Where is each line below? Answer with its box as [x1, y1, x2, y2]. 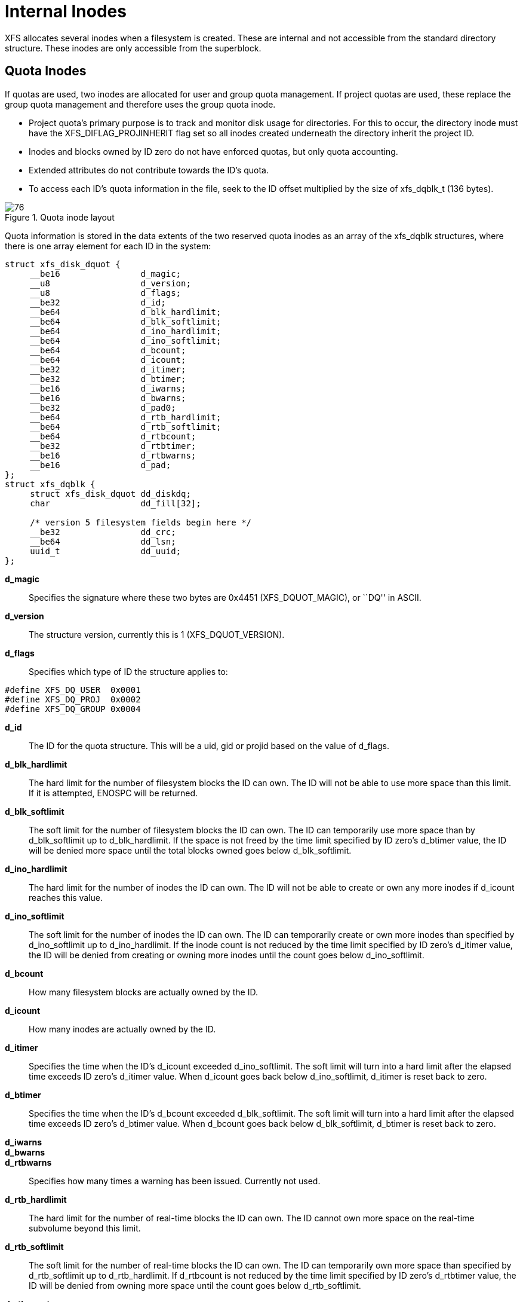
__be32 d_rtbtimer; [30, 441, 196, 451]
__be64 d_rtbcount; [30, 431, 196, 441]
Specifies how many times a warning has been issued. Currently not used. [29, 1175, 321, 1186]
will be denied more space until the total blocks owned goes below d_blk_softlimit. [29, 845, 352, 855]
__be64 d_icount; [30, 354, 186, 365]
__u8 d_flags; [30, 288, 181, 298]
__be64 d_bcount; [30, 345, 186, 355]
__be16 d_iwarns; [30, 383, 186, 393]
